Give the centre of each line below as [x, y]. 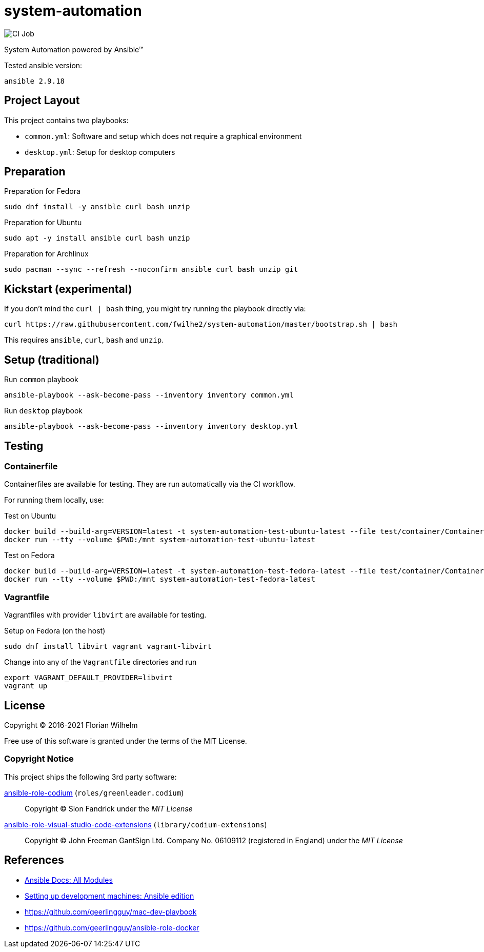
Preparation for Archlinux [46, 254]
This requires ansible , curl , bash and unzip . [84, 340]
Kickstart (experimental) [68, 289]
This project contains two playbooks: [66, 120]
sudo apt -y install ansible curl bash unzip [97, 238]
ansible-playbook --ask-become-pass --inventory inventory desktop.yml [151, 427]
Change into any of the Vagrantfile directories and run [100, 662]
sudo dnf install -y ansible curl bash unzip [97, 207]
